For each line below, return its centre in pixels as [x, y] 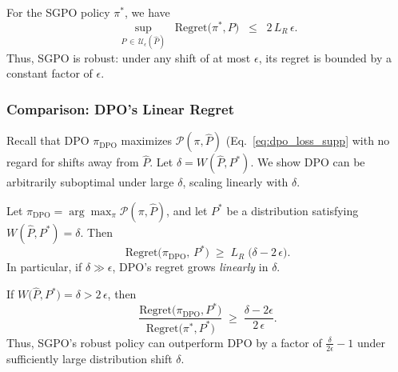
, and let [187, 210]
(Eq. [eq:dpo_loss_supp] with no [308, 140]
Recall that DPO [48, 140]
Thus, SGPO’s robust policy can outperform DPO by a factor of [164, 342]
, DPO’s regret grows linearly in [190, 267]
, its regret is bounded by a [325, 57]
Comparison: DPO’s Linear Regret [120, 109]
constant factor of [50, 73]
